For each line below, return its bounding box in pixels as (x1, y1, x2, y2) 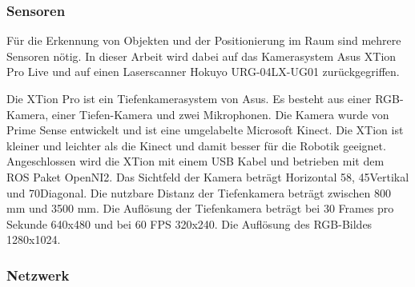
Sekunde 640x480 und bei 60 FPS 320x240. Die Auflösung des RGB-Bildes (6, 215, 373, 232)
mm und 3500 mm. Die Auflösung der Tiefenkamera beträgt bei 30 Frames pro (6, 200, 394, 217)
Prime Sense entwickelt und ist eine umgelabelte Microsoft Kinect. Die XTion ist (6, 122, 404, 138)
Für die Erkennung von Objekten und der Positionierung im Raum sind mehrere (6, 32, 401, 49)
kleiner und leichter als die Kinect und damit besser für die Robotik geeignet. (6, 137, 386, 153)
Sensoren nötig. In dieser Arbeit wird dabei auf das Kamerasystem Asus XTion (6, 47, 397, 64)
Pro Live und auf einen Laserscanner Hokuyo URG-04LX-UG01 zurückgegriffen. (6, 63, 400, 80)
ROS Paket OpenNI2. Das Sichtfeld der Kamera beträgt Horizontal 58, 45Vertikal (6, 168, 409, 185)
